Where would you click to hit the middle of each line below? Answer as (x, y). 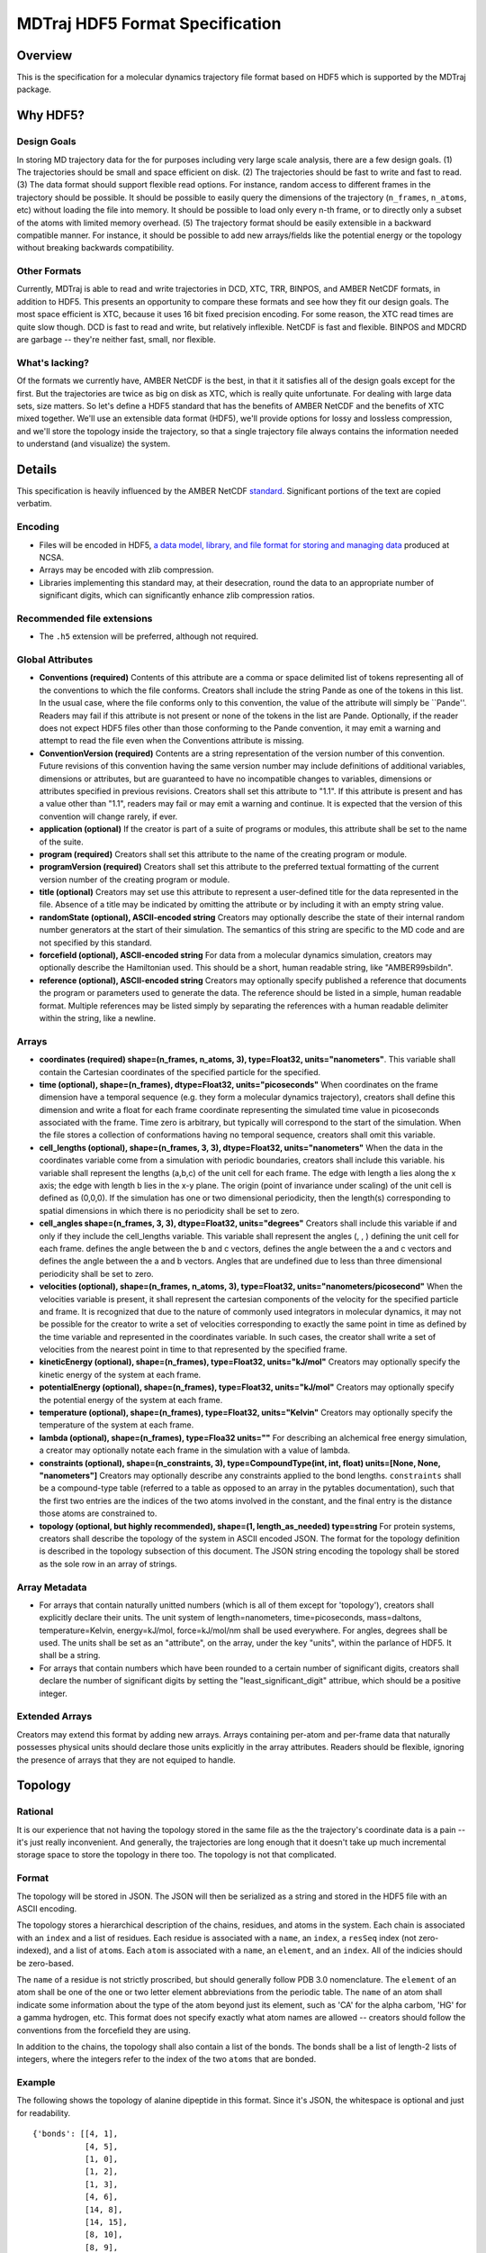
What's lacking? (53, 362)
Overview (45, 55)
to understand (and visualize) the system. (94, 444)
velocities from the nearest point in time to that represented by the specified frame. (193, 1350)
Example (36, 2083)
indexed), (34, 1950)
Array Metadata (52, 1587)
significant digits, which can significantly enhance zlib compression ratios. (177, 596)
